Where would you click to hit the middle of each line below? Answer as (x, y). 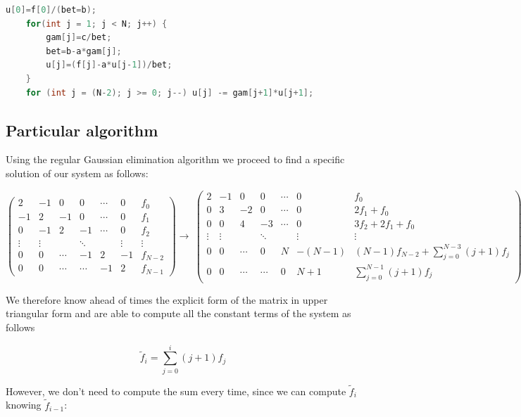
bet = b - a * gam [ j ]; (84, 51)
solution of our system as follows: (77, 173)
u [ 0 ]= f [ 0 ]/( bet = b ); (51, 10)
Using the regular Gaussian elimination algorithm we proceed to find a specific (175, 159)
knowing (24, 405)
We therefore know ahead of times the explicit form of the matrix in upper (167, 299)
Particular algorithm (82, 130)
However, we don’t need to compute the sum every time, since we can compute (176, 391)
